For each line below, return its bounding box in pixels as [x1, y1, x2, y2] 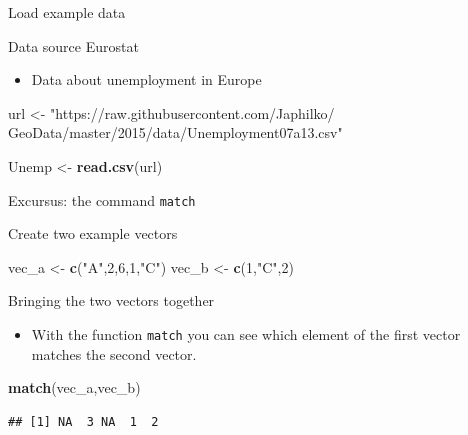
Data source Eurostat [8, 35, 139, 56]
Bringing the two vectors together [8, 290, 215, 311]
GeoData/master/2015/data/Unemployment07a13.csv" [8, 122, 343, 143]
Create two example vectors [8, 223, 178, 244]
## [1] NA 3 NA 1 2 [8, 414, 159, 429]
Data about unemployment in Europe [31, 69, 262, 90]
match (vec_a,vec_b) [8, 377, 141, 398]
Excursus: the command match [8, 189, 196, 210]
